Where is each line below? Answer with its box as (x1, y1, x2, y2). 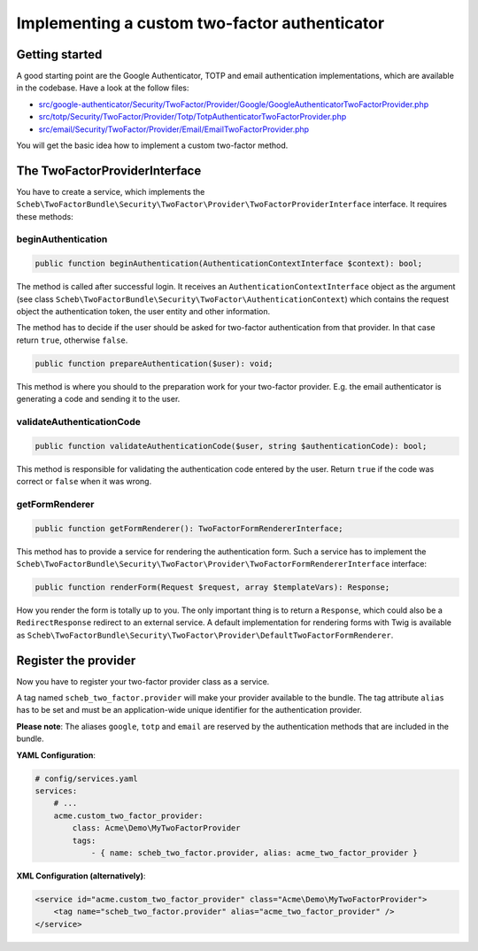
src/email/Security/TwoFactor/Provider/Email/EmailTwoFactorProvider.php (38, 124, 310, 135)
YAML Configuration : (16, 749, 96, 761)
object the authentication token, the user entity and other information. (16, 306, 271, 317)
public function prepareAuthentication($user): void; (35, 359, 274, 368)
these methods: (16, 211, 74, 221)
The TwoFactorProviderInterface (16, 163, 202, 178)
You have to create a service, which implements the (16, 186, 205, 197)
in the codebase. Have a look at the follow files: (16, 82, 189, 93)
